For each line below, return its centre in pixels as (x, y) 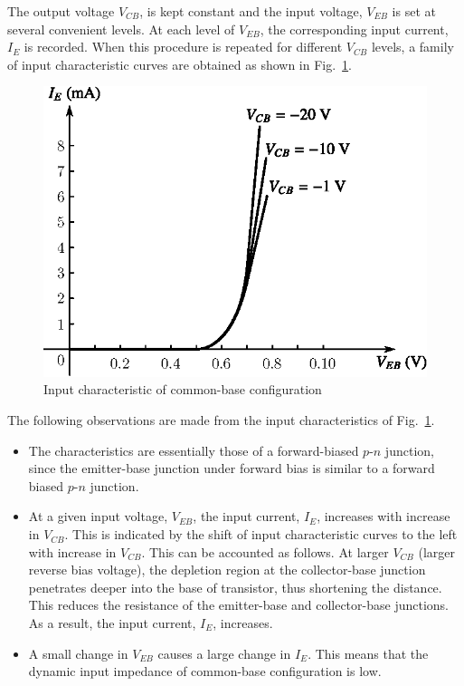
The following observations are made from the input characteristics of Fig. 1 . (221, 420)
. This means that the (368, 653)
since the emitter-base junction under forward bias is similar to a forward (232, 468)
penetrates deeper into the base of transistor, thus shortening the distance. (235, 587)
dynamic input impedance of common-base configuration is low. (205, 671)
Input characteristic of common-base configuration (183, 389)
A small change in (78, 653)
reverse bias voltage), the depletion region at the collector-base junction (227, 570)
